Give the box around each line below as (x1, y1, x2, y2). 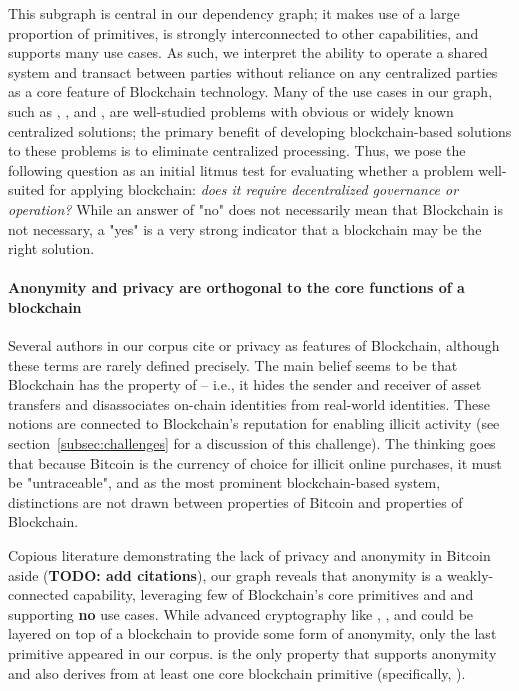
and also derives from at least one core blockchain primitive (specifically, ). (8, 662, 466, 683)
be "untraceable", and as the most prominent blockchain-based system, (8, 472, 441, 493)
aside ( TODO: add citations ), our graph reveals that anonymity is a (8, 564, 443, 585)
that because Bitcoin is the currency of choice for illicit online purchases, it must (8, 452, 502, 473)
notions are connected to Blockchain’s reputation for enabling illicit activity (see (8, 413, 500, 434)
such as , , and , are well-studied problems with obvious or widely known (8, 100, 454, 121)
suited (8, 179, 45, 200)
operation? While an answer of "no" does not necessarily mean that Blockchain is (8, 198, 503, 219)
